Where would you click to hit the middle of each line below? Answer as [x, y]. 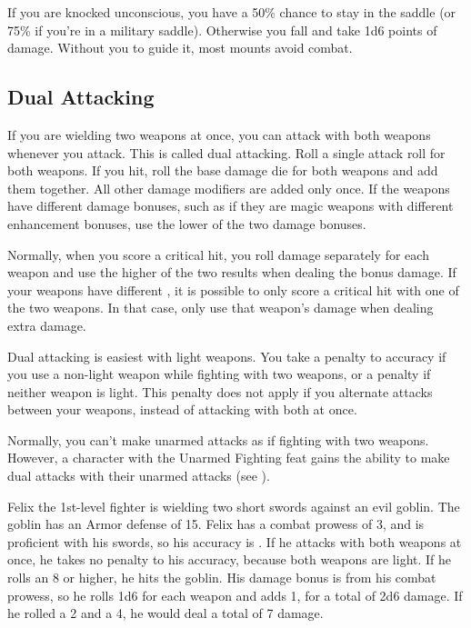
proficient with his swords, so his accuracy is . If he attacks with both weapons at [235, 541]
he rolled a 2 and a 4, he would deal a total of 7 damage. [165, 613]
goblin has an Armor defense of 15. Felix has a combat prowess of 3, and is [216, 524]
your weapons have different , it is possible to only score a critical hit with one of [233, 289]
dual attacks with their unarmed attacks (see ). [139, 476]
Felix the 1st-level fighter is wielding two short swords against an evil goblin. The [234, 506]
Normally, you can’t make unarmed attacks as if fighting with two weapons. [218, 439]
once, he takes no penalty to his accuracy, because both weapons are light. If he [230, 559]
